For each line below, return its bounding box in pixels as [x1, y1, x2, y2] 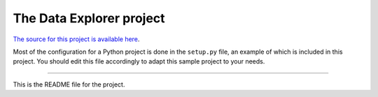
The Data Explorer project [13, 10, 165, 26]
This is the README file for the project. [13, 80, 125, 89]
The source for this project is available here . [13, 35, 140, 43]
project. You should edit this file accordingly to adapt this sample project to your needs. [13, 57, 265, 66]
